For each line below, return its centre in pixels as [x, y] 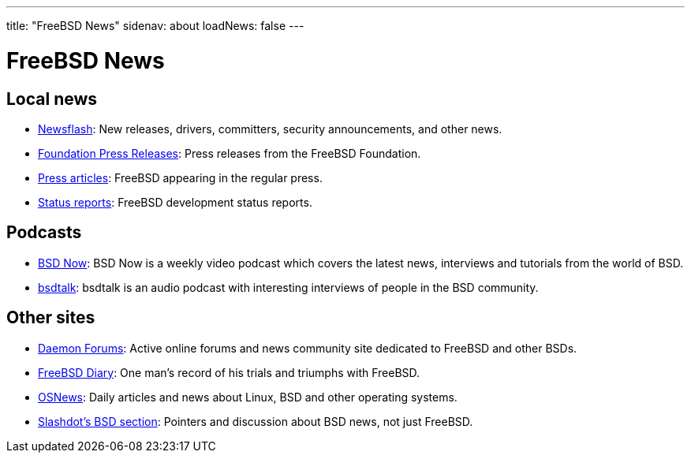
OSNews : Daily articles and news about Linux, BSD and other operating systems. [248, 397]
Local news [52, 99]
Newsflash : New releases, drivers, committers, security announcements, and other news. [270, 129]
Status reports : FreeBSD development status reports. [175, 202]
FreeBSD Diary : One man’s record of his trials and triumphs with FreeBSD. [229, 372]
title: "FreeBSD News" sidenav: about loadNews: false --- [155, 26]
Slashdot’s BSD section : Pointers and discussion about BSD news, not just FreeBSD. [256, 421]
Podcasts [44, 233]
